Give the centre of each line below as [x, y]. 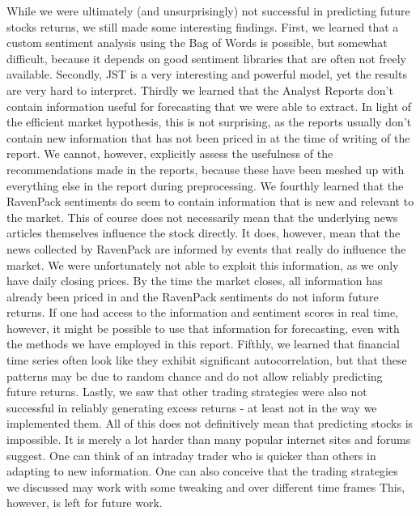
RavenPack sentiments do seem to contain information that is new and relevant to [210, 201]
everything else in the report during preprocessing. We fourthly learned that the [205, 185]
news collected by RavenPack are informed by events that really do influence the [206, 248]
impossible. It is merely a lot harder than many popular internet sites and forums [209, 439]
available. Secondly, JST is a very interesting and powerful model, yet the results [207, 74]
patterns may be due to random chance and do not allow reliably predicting [195, 375]
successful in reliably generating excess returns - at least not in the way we [192, 407]
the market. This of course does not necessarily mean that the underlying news [202, 217]
